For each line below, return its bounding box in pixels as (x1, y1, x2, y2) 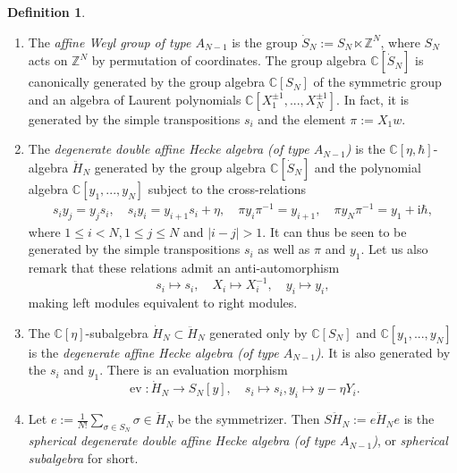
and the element (258, 109, 346, 128)
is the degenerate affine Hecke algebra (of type (28, 342, 279, 361)
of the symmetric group (313, 72, 442, 91)
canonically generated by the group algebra (28, 72, 265, 91)
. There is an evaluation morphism (99, 360, 288, 379)
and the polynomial (314, 157, 421, 176)
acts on (28, 51, 68, 70)
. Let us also (360, 240, 428, 258)
